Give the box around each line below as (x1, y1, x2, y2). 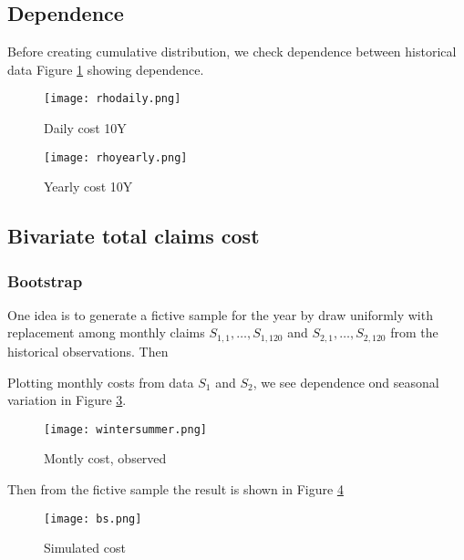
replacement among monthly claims (7, 323, 205, 342)
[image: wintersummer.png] (44, 422, 207, 436)
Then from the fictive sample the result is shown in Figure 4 (7, 479, 344, 498)
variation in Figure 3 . (7, 390, 127, 410)
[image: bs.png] (44, 512, 142, 525)
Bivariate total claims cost (7, 222, 260, 250)
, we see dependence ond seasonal (253, 372, 439, 391)
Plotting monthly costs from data (7, 372, 194, 391)
